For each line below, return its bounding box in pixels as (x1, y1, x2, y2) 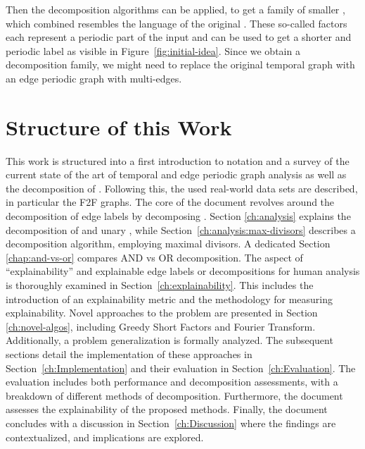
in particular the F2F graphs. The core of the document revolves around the (6, 195, 335, 209)
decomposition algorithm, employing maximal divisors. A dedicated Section (6, 236, 331, 251)
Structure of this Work (6, 112, 232, 141)
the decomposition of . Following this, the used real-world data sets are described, (6, 180, 358, 195)
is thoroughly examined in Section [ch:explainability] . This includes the (6, 278, 314, 293)
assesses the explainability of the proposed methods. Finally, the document (6, 402, 328, 417)
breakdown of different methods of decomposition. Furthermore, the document (6, 388, 343, 402)
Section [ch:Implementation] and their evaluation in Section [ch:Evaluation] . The (6, 360, 356, 375)
